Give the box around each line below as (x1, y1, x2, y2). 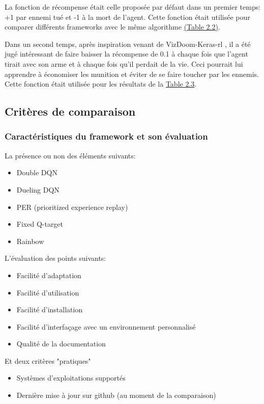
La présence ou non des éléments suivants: (5, 150, 136, 160)
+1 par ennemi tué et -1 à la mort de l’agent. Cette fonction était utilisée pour (5, 11, 250, 22)
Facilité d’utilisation (16, 287, 79, 298)
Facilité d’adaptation (16, 270, 81, 280)
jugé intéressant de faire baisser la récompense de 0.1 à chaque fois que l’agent (5, 48, 248, 59)
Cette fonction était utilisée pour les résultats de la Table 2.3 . (5, 78, 197, 89)
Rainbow (16, 235, 44, 246)
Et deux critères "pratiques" (5, 355, 91, 366)
